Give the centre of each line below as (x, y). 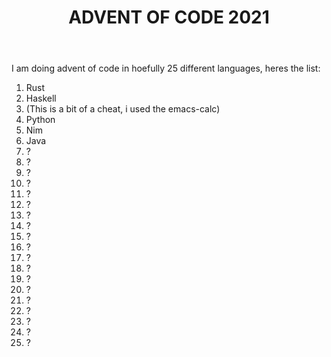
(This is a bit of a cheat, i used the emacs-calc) (123, 109)
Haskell (41, 98)
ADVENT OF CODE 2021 (169, 17)
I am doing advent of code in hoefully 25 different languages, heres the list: (166, 68)
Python (40, 120)
